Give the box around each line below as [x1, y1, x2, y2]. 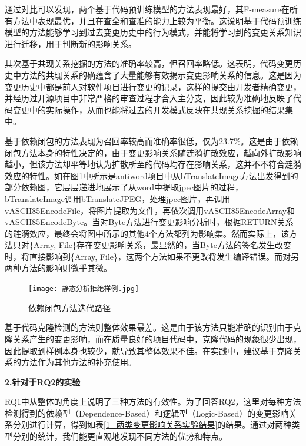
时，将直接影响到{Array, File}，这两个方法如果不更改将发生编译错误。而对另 [5, 250, 300, 262]
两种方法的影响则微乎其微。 [5, 262, 112, 274]
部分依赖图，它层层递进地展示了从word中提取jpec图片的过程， [5, 181, 243, 193]
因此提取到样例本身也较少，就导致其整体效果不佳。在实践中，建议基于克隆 [5, 344, 293, 356]
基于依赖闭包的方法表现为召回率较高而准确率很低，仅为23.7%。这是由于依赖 [5, 134, 298, 147]
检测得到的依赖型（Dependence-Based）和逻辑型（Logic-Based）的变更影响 [5, 407, 289, 419]
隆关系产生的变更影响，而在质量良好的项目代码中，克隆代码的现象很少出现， [5, 332, 301, 345]
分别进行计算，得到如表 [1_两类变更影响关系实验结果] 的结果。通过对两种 [12, 418, 292, 431]
